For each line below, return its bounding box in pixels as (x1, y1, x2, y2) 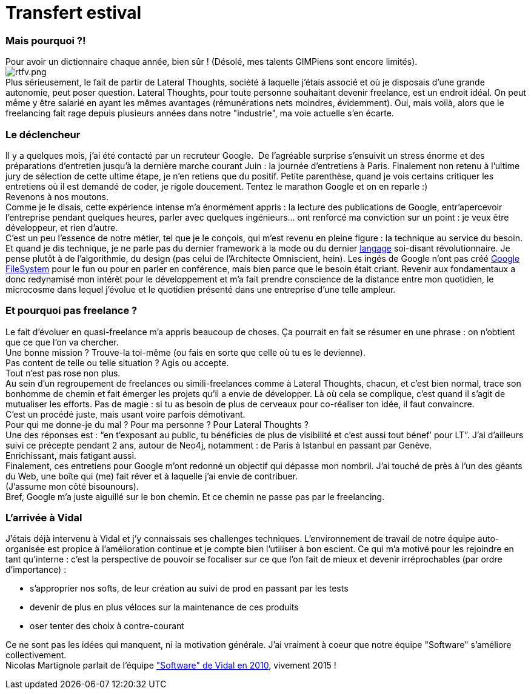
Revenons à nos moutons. (5, 191, 109, 202)
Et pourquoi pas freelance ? (5, 304, 138, 317)
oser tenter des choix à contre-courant (30, 621, 184, 632)
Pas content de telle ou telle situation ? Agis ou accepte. (5, 357, 229, 368)
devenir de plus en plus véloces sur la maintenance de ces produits (30, 602, 299, 613)
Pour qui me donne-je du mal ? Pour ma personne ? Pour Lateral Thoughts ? (5, 419, 309, 430)
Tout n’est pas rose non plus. (5, 367, 121, 378)
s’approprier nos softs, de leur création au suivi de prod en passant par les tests (30, 583, 349, 594)
